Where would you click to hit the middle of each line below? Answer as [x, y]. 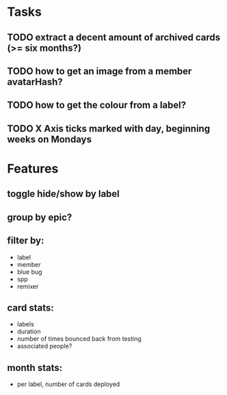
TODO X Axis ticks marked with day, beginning [109, 129]
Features [33, 168]
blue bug [29, 272]
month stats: [35, 368]
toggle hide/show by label [63, 194]
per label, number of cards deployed [68, 384]
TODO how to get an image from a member [99, 71]
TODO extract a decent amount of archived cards [114, 37]
